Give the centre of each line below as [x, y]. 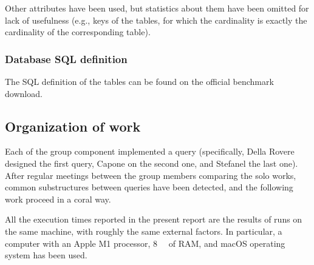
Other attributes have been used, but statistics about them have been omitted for [157, 8]
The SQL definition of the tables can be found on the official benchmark [139, 81]
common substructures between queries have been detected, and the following [149, 187]
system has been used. [46, 255]
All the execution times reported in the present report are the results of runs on [154, 219]
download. [24, 93]
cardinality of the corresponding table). [78, 32]
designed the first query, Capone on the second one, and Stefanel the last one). [152, 163]
